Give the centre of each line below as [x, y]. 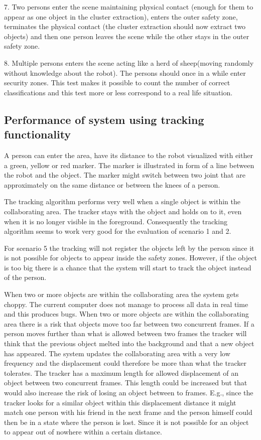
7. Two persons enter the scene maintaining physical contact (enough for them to [129, 7]
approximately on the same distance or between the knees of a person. [112, 184]
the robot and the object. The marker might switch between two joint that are [125, 175]
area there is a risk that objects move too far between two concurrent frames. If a [129, 323]
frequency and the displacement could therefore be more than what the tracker [125, 363]
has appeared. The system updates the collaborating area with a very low [117, 353]
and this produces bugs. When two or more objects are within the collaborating [126, 314]
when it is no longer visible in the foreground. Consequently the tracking [116, 221]
